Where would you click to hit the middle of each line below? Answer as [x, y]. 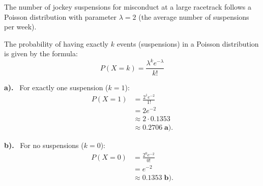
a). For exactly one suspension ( [56, 87]
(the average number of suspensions [194, 16]
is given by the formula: [41, 53]
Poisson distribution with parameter [61, 16]
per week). [20, 27]
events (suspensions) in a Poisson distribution [188, 43]
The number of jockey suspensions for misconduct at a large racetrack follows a [128, 7]
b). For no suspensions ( [44, 145]
